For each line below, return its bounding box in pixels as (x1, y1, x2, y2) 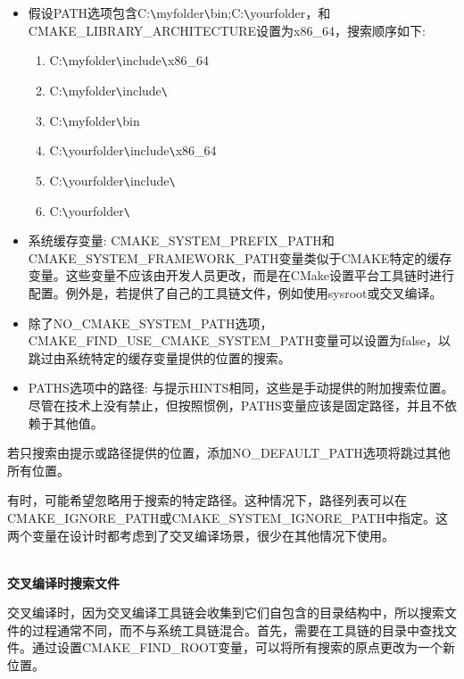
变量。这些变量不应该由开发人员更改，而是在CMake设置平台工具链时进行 (28, 266, 454, 285)
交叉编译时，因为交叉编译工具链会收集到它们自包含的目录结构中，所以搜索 (7, 603, 444, 622)
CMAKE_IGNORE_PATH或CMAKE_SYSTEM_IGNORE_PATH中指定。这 (7, 508, 448, 526)
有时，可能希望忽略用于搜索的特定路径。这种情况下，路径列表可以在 (7, 491, 407, 509)
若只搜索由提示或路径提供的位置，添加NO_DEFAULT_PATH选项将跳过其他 (7, 443, 451, 462)
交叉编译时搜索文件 (7, 573, 120, 592)
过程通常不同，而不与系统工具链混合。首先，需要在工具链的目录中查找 (31, 620, 444, 639)
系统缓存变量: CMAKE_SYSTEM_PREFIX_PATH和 (28, 231, 335, 250)
